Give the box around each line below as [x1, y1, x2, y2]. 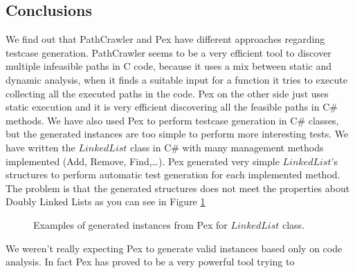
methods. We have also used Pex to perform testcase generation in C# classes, [6, 113, 339, 127]
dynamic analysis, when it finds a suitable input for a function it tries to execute [6, 72, 347, 86]
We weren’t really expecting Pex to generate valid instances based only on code [6, 241, 343, 255]
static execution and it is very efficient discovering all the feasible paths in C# [6, 100, 338, 114]
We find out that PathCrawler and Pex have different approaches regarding [6, 32, 325, 46]
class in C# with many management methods [130, 140, 324, 154]
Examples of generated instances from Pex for [33, 217, 228, 232]
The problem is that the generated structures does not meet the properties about [6, 180, 350, 195]
